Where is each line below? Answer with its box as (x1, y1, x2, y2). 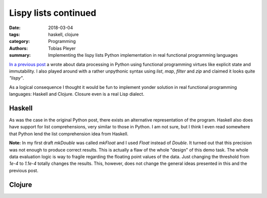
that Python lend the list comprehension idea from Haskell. (9, 131, 129, 137)
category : (9, 39, 30, 44)
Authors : (9, 45, 28, 51)
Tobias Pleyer (48, 45, 76, 51)
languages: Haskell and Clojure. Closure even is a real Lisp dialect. (9, 91, 144, 97)
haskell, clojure (48, 31, 79, 37)
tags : (9, 31, 20, 37)
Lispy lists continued (9, 7, 96, 18)
